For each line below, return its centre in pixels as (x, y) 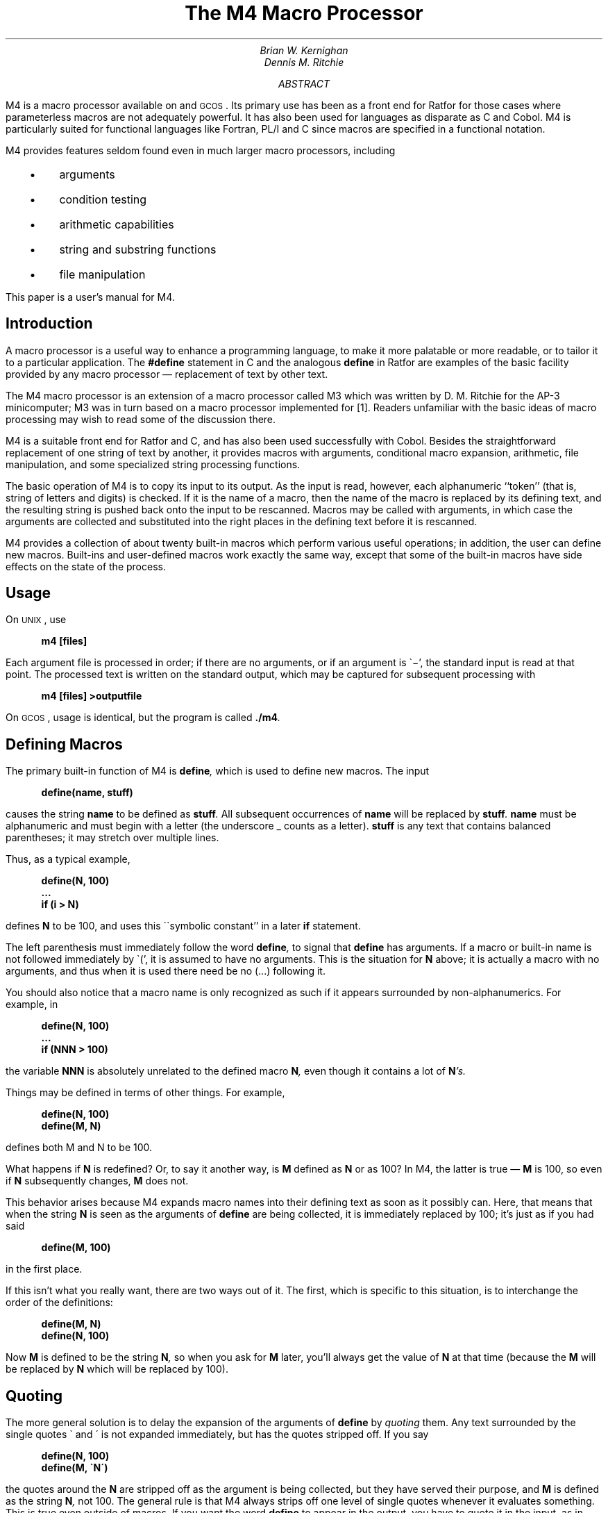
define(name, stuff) (87, 793)
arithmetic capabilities (117, 224)
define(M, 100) (76, 1248)
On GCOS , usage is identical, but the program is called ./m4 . (143, 718)
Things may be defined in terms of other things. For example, (145, 1093)
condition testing (103, 199)
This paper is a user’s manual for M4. (90, 297)
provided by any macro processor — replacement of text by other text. (167, 374)
